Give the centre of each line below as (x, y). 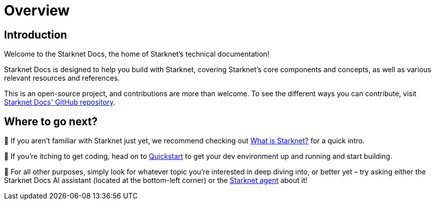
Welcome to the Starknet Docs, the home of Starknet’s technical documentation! (137, 54)
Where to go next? (51, 121)
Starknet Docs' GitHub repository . (60, 102)
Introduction (36, 35)
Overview (37, 11)
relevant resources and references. (62, 78)
